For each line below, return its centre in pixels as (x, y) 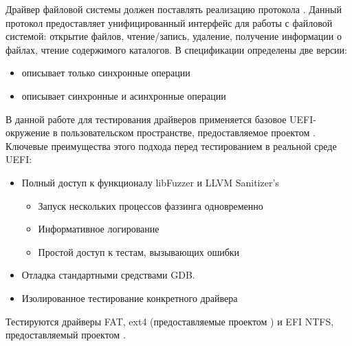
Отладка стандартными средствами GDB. (108, 275)
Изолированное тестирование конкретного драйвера (130, 298)
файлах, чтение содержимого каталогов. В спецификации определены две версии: (176, 49)
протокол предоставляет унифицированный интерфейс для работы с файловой (169, 22)
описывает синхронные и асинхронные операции (124, 95)
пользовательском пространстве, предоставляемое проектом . (188, 132)
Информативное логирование (99, 229)
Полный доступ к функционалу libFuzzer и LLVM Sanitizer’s (150, 182)
